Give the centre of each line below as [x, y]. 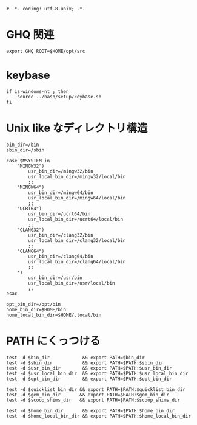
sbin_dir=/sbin [25, 150]
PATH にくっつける [53, 341]
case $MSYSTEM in [28, 161]
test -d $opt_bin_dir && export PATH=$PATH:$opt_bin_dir [89, 379]
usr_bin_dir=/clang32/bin [61, 235]
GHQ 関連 [30, 35]
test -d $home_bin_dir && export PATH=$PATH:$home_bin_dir [90, 410]
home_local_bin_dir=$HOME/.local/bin [54, 315]
